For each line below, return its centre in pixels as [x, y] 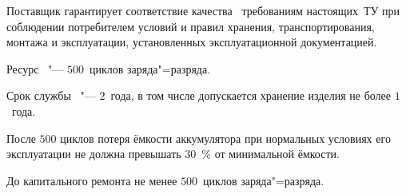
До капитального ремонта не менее [92, 180]
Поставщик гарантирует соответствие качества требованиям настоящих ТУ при [203, 10]
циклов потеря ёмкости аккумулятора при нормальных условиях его [225, 138]
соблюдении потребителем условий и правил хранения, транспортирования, [191, 26]
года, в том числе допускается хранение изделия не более [251, 95]
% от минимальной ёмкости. [271, 154]
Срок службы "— [51, 95]
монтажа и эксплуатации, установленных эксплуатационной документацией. [192, 42]
